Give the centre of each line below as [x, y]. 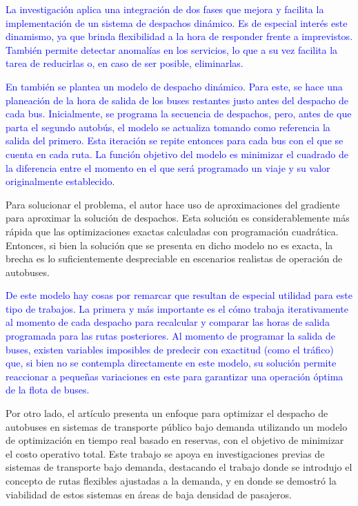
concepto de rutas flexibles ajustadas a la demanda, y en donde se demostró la [171, 480]
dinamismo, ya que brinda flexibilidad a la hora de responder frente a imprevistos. [179, 36]
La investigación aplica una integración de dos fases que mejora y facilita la [165, 9]
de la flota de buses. [48, 390]
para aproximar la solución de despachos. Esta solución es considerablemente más [178, 218]
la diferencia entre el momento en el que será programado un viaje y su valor [168, 167]
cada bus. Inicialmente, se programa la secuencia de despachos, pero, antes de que [179, 114]
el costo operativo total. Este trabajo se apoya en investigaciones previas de [165, 453]
